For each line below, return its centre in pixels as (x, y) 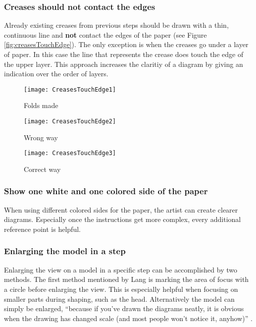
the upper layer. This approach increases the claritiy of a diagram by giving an (124, 64)
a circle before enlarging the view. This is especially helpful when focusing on (121, 289)
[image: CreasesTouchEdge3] (70, 153)
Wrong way (41, 137)
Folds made (41, 105)
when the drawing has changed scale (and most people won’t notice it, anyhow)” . (128, 318)
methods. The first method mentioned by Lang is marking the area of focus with (127, 279)
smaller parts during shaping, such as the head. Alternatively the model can (119, 299)
